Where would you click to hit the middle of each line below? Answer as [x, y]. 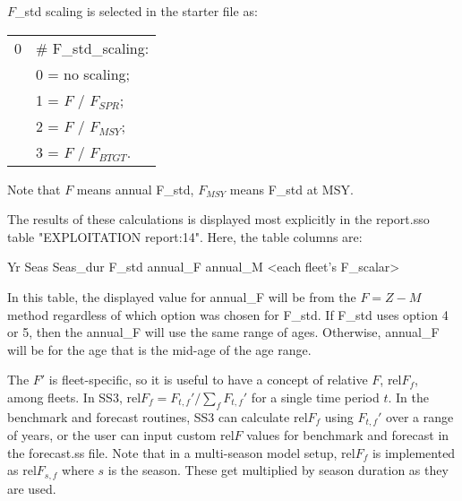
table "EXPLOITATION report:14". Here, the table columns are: [185, 236]
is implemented [414, 452]
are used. [32, 488]
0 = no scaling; [83, 73]
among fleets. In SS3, [65, 397]
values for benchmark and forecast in [348, 435]
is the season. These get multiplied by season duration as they [278, 470]
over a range [420, 416]
